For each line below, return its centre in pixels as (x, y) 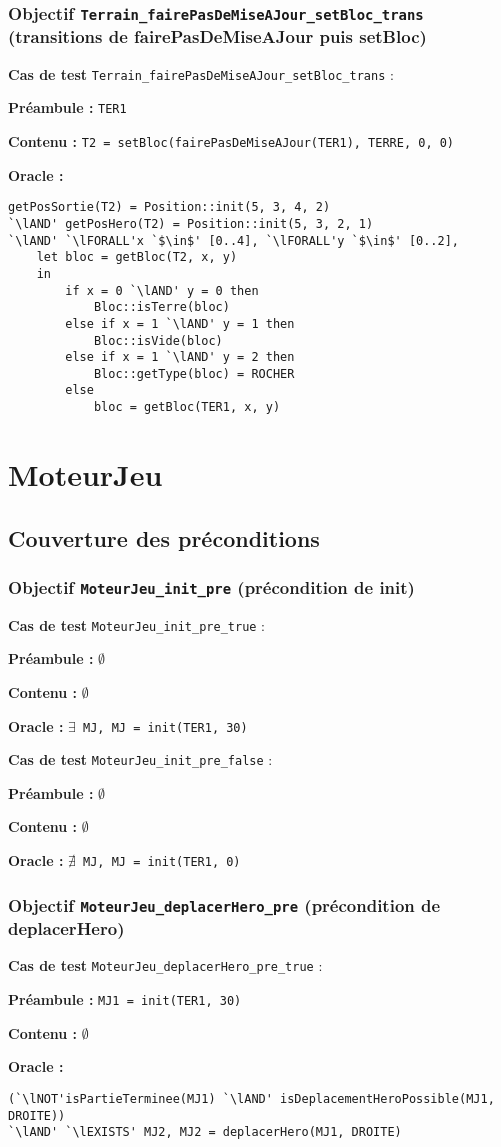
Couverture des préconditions (164, 537)
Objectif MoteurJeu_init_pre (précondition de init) (211, 586)
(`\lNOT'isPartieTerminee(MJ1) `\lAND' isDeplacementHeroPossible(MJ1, (251, 1098)
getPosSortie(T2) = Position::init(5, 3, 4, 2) (169, 207)
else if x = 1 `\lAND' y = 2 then (180, 357)
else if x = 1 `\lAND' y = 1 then (180, 323)
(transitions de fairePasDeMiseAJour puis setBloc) (217, 36)
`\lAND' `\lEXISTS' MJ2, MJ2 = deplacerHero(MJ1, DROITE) (205, 1132)
